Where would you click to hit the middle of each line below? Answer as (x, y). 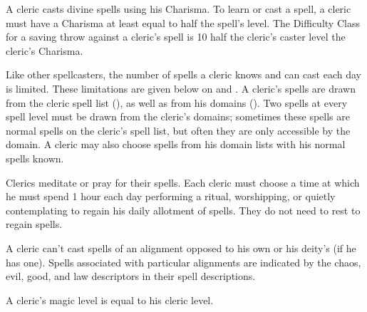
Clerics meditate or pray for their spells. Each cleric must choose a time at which (183, 182)
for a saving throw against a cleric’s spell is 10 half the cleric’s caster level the (176, 37)
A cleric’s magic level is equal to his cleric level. (110, 300)
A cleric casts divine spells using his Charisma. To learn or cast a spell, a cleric (179, 9)
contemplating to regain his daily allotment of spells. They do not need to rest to (183, 210)
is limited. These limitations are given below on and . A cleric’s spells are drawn (181, 88)
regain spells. (34, 224)
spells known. (35, 158)
